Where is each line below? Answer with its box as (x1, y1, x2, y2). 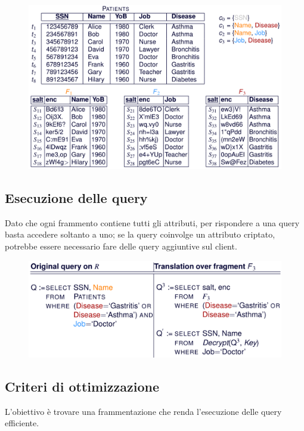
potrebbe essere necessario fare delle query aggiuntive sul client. (5, 239, 237, 252)
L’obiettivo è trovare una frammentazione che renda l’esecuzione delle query (5, 405, 282, 417)
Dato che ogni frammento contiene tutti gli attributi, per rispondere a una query (5, 216, 300, 229)
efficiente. (5, 417, 39, 429)
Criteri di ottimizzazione (5, 377, 159, 395)
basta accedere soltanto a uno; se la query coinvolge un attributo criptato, (5, 228, 275, 241)
